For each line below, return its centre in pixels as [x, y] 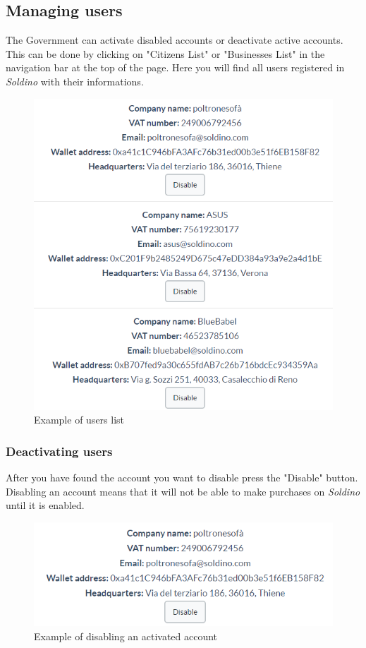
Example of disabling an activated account [126, 636]
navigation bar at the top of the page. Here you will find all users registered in [175, 67]
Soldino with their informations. [75, 81]
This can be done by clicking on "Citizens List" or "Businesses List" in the [165, 53]
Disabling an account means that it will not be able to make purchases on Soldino [183, 491]
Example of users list [79, 420]
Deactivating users [59, 451]
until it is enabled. [45, 505]
